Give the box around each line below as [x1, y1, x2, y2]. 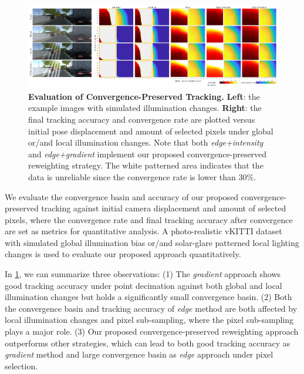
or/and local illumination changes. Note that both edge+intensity [28, 136, 264, 149]
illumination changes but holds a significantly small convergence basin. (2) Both [5, 291, 292, 303]
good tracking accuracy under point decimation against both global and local [5, 279, 282, 291]
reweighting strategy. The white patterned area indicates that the [28, 159, 264, 171]
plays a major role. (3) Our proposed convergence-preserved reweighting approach [5, 325, 299, 338]
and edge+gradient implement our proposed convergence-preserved [28, 147, 267, 160]
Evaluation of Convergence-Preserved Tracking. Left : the [28, 90, 260, 102]
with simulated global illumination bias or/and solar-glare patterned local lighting [5, 236, 299, 248]
